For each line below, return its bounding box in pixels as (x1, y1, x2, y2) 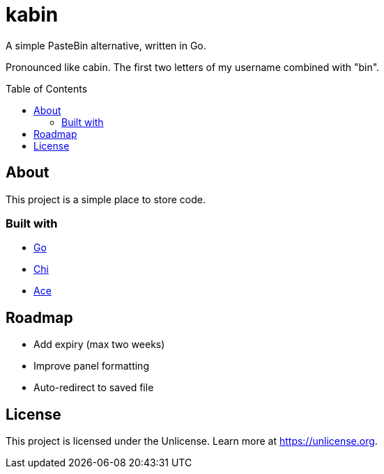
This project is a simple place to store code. (6, 193, 206, 205)
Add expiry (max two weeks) (33, 338, 165, 351)
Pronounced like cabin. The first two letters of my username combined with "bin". (6, 61, 380, 73)
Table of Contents (6, 82, 88, 95)
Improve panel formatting (33, 360, 149, 372)
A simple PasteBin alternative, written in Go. (6, 39, 206, 52)
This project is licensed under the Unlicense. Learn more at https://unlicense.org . (6, 435, 378, 448)
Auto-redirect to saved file (33, 381, 154, 394)
